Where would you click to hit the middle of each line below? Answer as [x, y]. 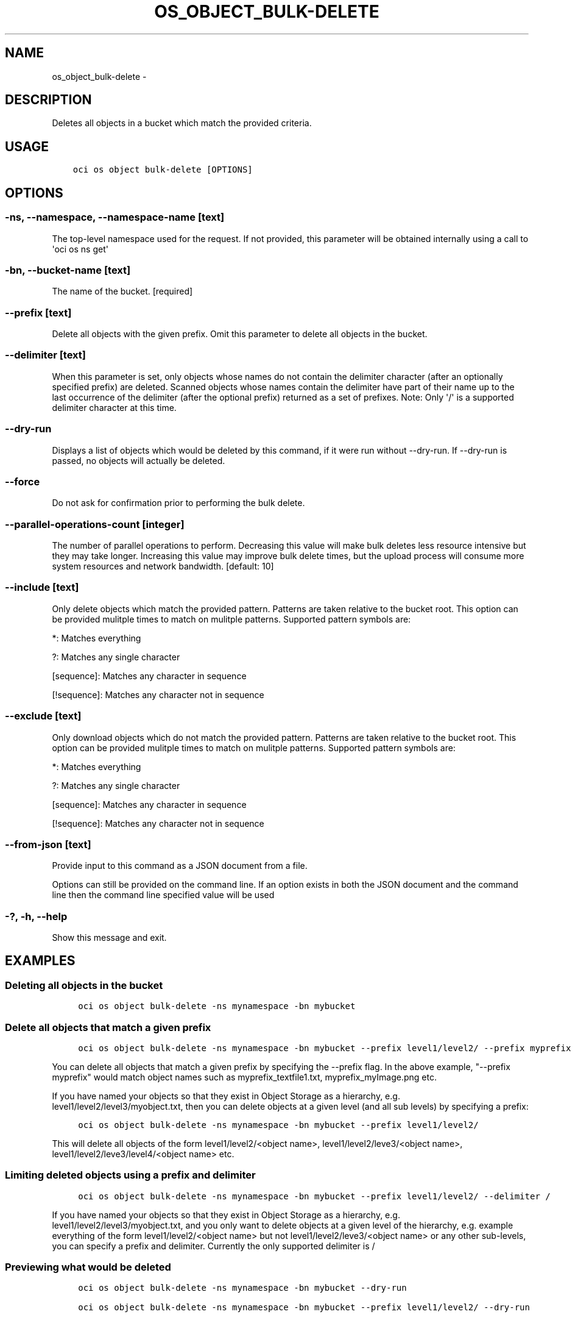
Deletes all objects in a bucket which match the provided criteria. [182, 123]
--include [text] [42, 587]
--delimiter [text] [45, 355]
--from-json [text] [48, 844]
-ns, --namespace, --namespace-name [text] [115, 217]
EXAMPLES [40, 961]
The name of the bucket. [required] [122, 291]
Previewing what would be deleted [88, 1267]
